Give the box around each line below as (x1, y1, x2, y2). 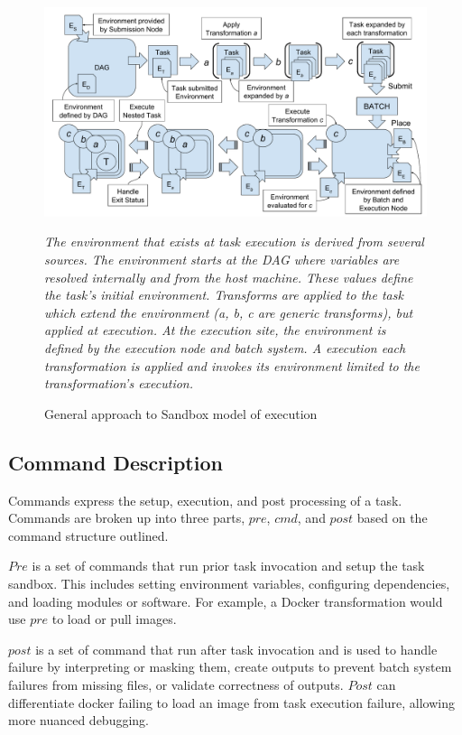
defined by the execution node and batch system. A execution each (44, 339, 406, 358)
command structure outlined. (8, 526, 169, 544)
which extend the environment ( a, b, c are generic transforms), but (44, 302, 413, 321)
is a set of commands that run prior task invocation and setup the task (32, 556, 425, 575)
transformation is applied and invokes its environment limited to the (44, 356, 420, 375)
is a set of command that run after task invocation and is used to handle (35, 639, 438, 658)
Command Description (8, 448, 223, 476)
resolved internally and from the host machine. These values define (44, 267, 413, 286)
